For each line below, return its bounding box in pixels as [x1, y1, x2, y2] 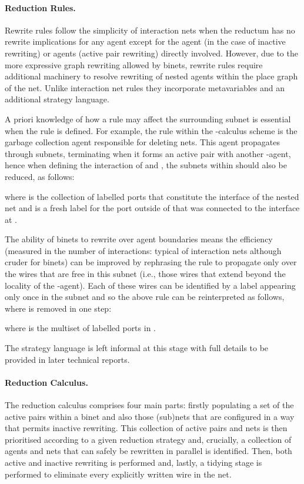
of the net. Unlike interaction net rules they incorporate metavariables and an [5, 81, 285, 94]
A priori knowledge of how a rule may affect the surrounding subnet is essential [5, 112, 291, 125]
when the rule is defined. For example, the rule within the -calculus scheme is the [5, 124, 298, 136]
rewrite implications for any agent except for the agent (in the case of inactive [5, 35, 286, 48]
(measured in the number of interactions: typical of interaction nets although [5, 244, 282, 256]
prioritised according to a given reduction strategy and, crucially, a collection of [5, 433, 292, 445]
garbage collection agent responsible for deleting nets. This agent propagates [5, 136, 280, 148]
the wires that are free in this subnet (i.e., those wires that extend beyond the [5, 268, 286, 280]
